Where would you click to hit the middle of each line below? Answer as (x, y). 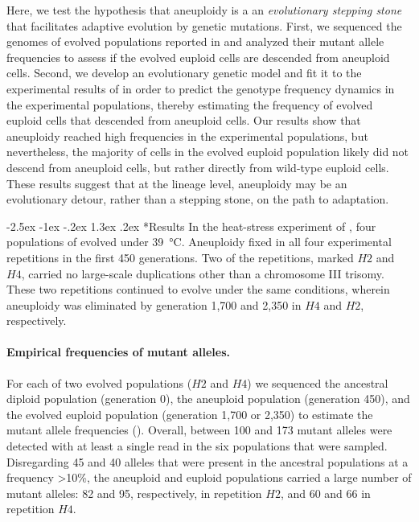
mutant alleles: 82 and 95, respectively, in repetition (134, 493)
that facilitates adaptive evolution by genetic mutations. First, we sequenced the (204, 25)
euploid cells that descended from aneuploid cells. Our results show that (184, 120)
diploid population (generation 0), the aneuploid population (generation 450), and (208, 399)
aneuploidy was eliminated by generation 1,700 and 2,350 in (154, 304)
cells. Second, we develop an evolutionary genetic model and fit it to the (184, 73)
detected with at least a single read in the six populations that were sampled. (197, 446)
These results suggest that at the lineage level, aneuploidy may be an (177, 183)
